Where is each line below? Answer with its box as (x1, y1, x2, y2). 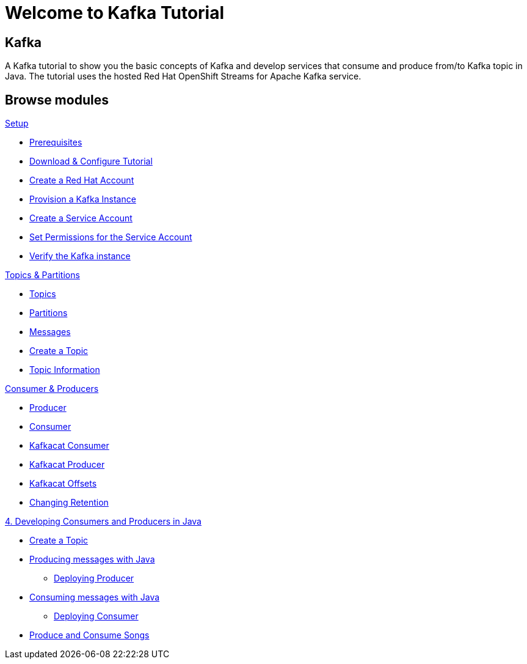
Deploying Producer (54, 573, 134, 584)
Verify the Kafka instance (29, 251, 131, 262)
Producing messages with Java (29, 554, 155, 565)
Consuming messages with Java (29, 592, 160, 603)
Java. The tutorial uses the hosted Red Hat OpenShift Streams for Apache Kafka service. (5, 71, 362, 82)
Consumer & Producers (5, 383, 99, 394)
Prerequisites (29, 137, 82, 148)
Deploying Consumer (54, 611, 139, 622)
